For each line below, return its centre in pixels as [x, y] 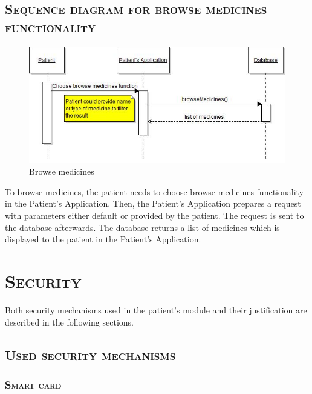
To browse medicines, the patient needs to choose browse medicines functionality [154, 191]
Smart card [33, 384]
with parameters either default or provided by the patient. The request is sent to [154, 215]
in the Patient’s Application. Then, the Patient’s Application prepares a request [153, 203]
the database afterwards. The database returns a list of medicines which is [142, 227]
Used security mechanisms [90, 354]
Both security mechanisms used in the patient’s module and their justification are [156, 309]
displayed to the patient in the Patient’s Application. [103, 239]
